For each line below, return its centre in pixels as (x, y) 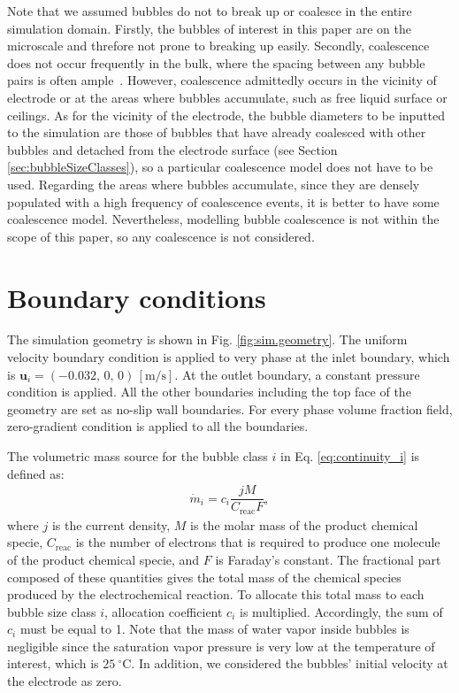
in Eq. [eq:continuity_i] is (350, 456)
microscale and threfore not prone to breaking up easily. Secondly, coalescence (218, 46)
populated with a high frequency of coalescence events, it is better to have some (223, 201)
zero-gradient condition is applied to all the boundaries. (158, 426)
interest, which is (53, 663)
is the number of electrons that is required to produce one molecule (258, 542)
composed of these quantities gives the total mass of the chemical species (204, 577)
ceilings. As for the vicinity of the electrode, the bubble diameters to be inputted (226, 115)
